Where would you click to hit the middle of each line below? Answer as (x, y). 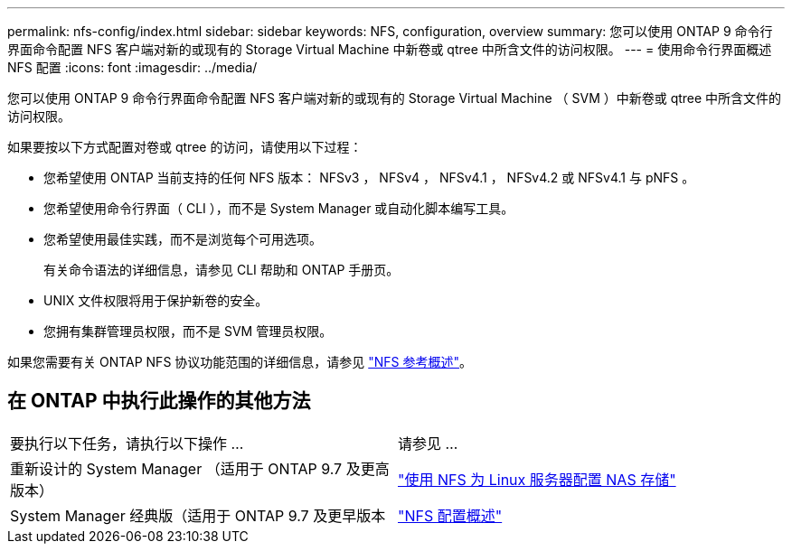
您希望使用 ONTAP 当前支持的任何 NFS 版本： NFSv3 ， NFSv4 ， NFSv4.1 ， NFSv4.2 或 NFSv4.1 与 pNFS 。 (369, 177)
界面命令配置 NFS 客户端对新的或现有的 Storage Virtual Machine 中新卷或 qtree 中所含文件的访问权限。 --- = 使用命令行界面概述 (390, 49)
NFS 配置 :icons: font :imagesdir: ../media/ (132, 67)
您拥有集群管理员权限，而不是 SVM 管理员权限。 (188, 331)
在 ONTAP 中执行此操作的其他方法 (159, 401)
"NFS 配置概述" (450, 515)
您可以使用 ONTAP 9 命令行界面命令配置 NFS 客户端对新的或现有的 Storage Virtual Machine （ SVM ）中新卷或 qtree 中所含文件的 (395, 98)
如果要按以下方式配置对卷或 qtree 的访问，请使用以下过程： (185, 147)
